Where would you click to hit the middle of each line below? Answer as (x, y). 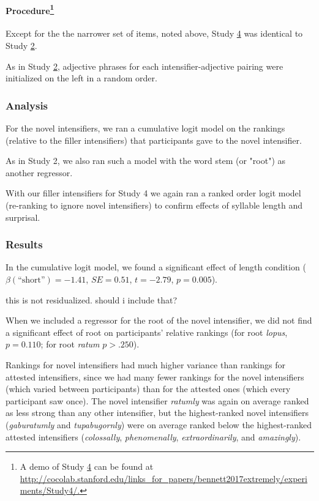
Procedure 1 (30, 9)
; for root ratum (70, 344)
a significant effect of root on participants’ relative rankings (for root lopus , (147, 332)
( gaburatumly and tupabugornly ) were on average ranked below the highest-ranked (159, 424)
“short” (32, 280)
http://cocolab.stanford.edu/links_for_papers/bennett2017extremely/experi (163, 478)
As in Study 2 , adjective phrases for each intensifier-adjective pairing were (144, 66)
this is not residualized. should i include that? (91, 299)
